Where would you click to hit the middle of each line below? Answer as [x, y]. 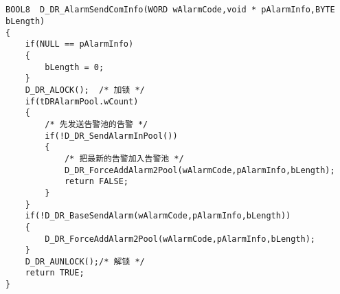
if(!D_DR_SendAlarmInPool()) [111, 136]
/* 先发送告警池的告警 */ [97, 124]
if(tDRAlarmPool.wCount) [82, 101]
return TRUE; [55, 273]
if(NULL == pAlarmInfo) [79, 44]
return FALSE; [96, 182]
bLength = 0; [75, 67]
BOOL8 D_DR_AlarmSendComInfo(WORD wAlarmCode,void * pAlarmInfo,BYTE [170, 10]
